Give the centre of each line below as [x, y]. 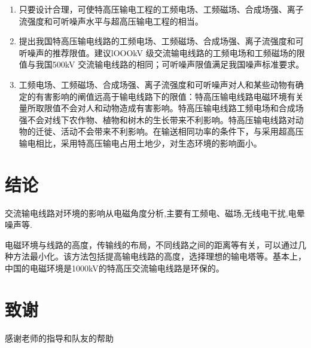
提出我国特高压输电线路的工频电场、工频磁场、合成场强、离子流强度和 [157, 41]
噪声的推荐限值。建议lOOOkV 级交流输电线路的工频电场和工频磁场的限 [166, 52]
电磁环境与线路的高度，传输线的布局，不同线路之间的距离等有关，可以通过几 [155, 244]
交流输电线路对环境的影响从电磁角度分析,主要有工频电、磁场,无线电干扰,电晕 [155, 213]
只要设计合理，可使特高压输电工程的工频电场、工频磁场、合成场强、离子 [161, 9]
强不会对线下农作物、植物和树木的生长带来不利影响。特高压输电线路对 [157, 119]
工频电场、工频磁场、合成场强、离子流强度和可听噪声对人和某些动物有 [157, 84]
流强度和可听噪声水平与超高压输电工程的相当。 [111, 21]
